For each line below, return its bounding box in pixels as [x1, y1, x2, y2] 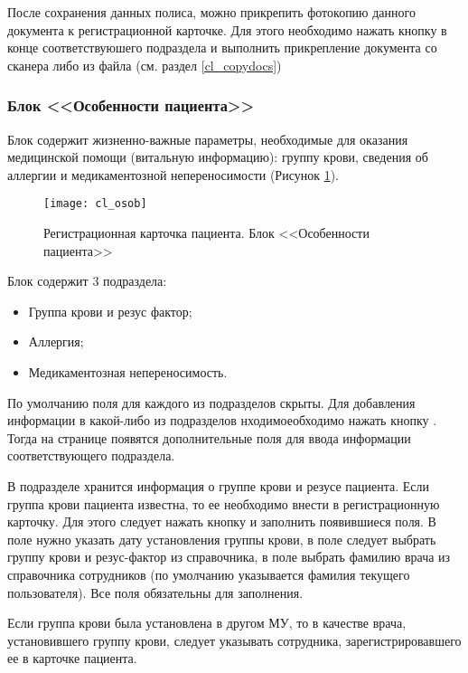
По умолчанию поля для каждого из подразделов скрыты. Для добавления [7, 393, 416, 412]
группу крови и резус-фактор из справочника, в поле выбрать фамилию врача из [7, 547, 451, 566]
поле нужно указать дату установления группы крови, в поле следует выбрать [7, 529, 436, 548]
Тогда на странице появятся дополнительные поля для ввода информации [7, 428, 411, 447]
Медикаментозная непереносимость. [28, 363, 228, 381]
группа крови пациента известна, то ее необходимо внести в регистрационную [7, 494, 440, 513]
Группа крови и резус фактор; [28, 301, 192, 320]
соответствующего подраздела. [7, 446, 175, 465]
